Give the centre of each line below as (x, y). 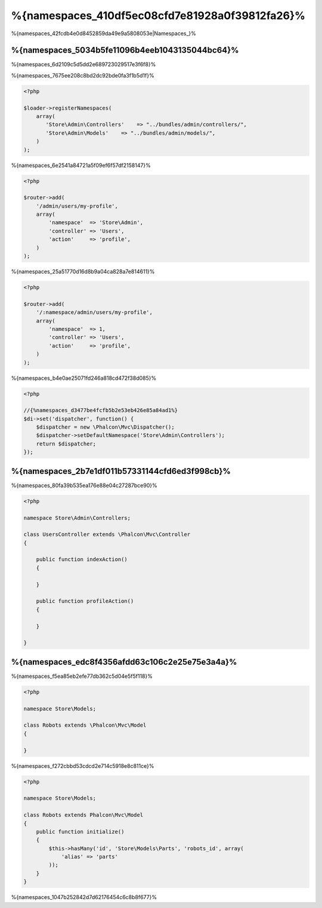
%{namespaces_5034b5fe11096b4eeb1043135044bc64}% (125, 50)
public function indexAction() (82, 560)
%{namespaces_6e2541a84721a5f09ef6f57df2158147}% (81, 165)
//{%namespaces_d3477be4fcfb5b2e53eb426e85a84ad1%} (101, 410)
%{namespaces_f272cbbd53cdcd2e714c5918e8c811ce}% (83, 766)
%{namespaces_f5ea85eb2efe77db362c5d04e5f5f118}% (82, 676)
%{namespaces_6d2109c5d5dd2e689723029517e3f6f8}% (83, 64)
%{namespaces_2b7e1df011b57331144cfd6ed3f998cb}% (121, 471)
